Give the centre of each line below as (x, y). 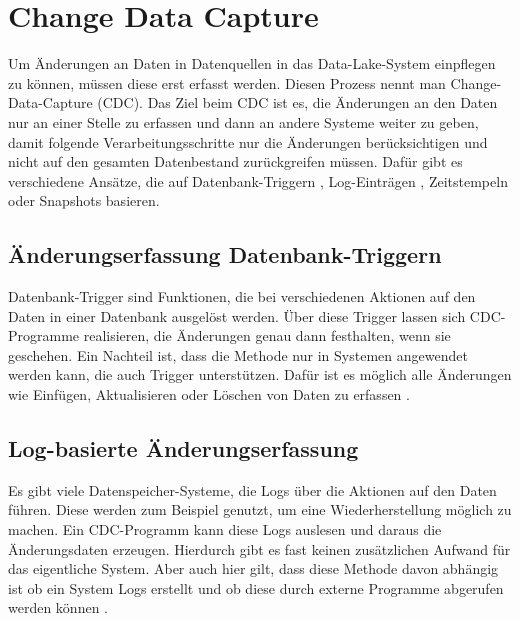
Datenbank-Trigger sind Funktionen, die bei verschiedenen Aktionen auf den (242, 296)
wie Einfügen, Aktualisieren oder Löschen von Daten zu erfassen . (209, 394)
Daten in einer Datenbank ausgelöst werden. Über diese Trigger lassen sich (237, 315)
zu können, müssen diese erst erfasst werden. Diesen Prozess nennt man (227, 82)
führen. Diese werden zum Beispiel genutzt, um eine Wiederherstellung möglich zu (260, 509)
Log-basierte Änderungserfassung (183, 448)
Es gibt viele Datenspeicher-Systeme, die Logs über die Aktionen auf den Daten (252, 489)
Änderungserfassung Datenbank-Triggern (225, 254)
